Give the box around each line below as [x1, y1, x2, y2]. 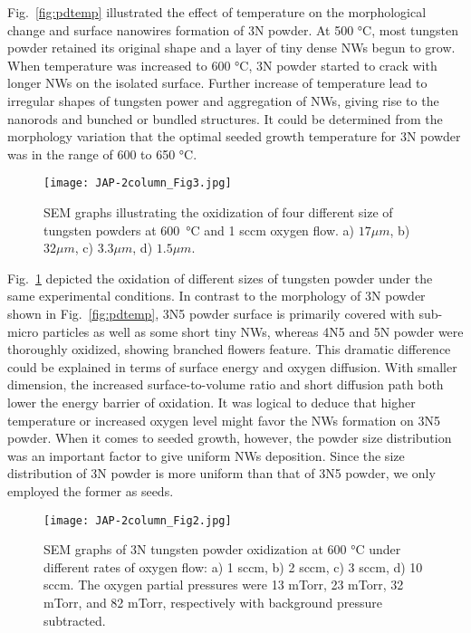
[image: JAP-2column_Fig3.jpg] [43, 177, 232, 190]
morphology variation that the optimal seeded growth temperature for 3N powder [7, 127, 461, 146]
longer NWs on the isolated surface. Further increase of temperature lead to [7, 73, 428, 92]
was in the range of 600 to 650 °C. [7, 144, 197, 163]
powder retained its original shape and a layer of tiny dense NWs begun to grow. [7, 38, 456, 57]
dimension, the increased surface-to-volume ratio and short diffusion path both [7, 375, 444, 394]
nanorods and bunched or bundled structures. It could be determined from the [7, 109, 443, 128]
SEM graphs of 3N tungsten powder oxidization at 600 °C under [43, 540, 401, 559]
